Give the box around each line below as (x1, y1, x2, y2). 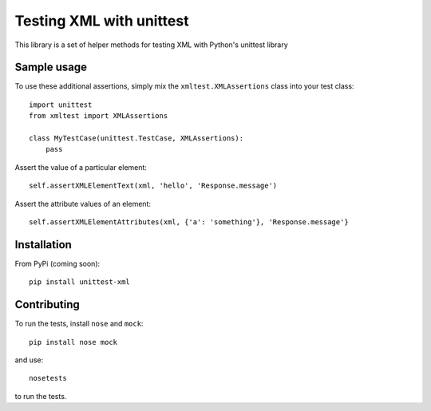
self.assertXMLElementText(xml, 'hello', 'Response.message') (29, 181, 278, 191)
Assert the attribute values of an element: (14, 199, 152, 208)
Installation (14, 238, 72, 251)
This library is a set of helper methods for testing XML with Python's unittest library (14, 40, 289, 49)
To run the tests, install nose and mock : (14, 319, 144, 329)
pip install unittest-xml (29, 278, 131, 287)
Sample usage (14, 61, 88, 74)
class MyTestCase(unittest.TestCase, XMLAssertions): (29, 134, 243, 143)
